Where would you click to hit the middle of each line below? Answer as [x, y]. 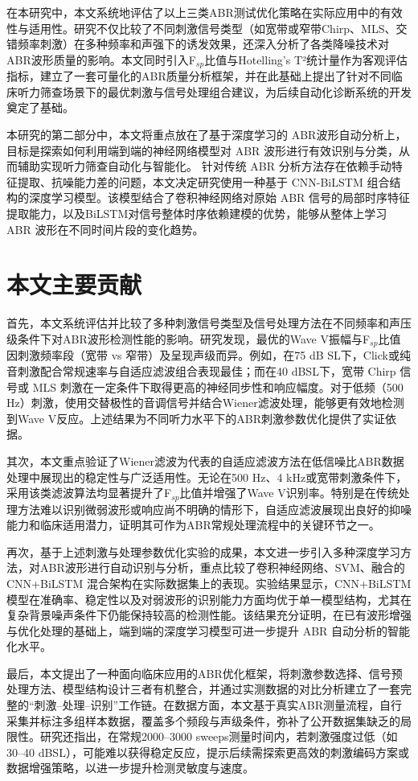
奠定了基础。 [40, 107]
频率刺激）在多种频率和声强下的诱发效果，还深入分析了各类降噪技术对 [203, 44]
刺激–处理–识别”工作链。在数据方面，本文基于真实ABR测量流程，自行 [218, 705]
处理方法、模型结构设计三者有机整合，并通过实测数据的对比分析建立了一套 [203, 689]
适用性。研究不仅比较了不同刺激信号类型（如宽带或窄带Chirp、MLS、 [212, 28]
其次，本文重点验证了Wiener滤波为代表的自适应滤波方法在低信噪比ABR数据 [205, 460]
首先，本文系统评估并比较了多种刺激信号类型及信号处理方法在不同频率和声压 [209, 323]
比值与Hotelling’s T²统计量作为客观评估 [306, 59]
